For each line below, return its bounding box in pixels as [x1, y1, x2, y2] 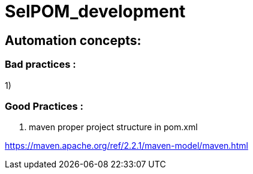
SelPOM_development [5, 1, 186, 22]
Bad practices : [5, 58, 76, 71]
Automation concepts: [5, 32, 141, 48]
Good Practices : [5, 100, 83, 112]
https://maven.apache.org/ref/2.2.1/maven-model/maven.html [5, 140, 248, 151]
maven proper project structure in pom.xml [29, 122, 198, 133]
